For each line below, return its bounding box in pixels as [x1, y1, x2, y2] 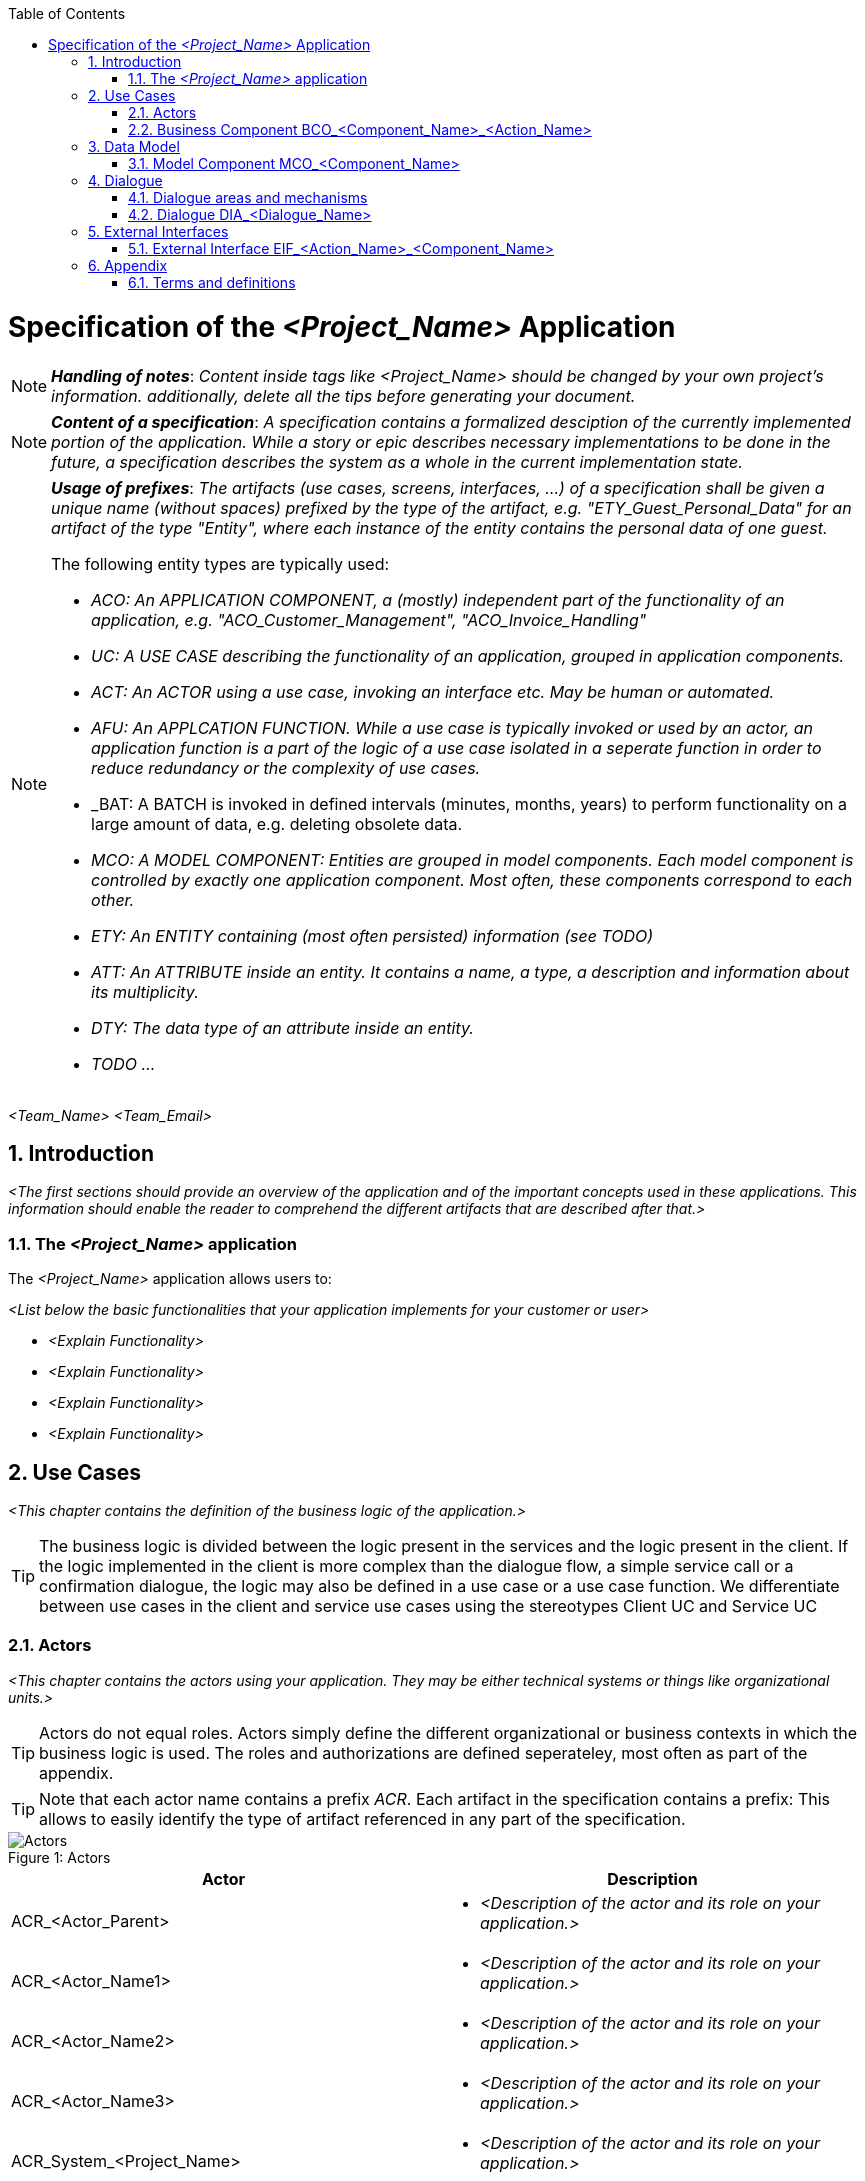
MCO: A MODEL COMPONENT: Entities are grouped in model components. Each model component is [91, 849, 854, 870]
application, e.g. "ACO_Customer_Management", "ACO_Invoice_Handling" [91, 609, 647, 630]
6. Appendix [88, 257, 168, 274]
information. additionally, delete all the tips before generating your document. [51, 385, 636, 406]
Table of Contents [8, 5, 126, 22]
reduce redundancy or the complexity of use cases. [91, 757, 481, 778]
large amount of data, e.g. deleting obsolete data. [91, 813, 463, 834]
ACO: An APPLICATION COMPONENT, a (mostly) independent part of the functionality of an [91, 589, 785, 610]
